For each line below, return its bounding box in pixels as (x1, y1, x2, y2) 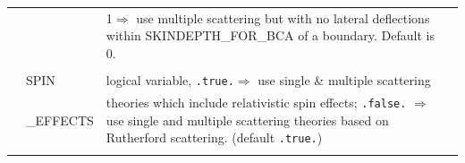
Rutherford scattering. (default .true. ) (106, 128, 323, 147)
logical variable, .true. (106, 71, 234, 90)
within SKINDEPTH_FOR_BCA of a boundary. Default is (106, 26, 435, 45)
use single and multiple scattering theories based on (106, 110, 389, 129)
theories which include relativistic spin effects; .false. (106, 92, 407, 111)
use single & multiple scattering (258, 71, 431, 90)
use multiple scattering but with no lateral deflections (136, 8, 430, 27)
